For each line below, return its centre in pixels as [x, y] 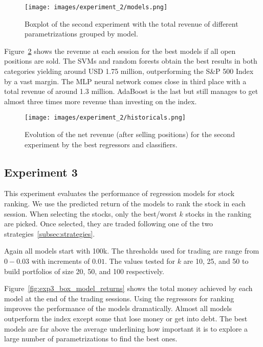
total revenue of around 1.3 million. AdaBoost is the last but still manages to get [131, 91]
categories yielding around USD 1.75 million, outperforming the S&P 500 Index [129, 71]
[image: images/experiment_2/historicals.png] [105, 118]
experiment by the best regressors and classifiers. [101, 144]
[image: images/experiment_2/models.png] [96, 7]
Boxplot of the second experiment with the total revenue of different [131, 23]
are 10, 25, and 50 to [216, 261]
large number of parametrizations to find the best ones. [91, 339]
